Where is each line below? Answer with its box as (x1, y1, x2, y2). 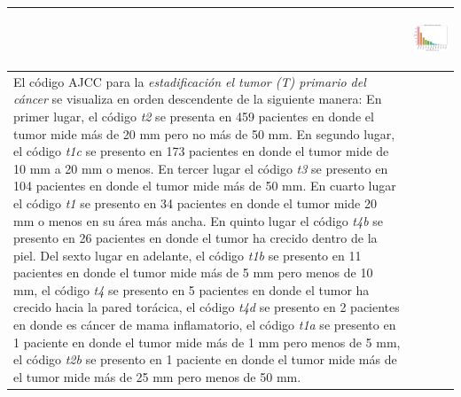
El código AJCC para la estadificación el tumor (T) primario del (13, 72, 366, 90)
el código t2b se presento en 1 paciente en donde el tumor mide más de (13, 350, 397, 369)
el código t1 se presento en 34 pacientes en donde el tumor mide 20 (13, 193, 377, 212)
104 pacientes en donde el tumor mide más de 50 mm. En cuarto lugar (13, 176, 396, 195)
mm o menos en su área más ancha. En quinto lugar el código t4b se (13, 211, 384, 230)
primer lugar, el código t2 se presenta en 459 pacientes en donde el (13, 106, 374, 125)
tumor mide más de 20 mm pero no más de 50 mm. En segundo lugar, (13, 124, 395, 143)
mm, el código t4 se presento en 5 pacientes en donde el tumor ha (13, 280, 370, 299)
